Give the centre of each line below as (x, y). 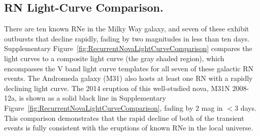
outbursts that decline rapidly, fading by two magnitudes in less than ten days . (127, 38)
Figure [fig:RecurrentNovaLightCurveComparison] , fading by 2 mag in (113, 107)
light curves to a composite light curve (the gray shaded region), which (114, 58)
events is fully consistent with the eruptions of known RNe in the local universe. (129, 128)
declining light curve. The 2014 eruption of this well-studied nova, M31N (117, 88)
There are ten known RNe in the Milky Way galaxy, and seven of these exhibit (127, 29)
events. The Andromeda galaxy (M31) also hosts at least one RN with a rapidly (128, 78)
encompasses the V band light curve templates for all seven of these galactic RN (129, 68)
